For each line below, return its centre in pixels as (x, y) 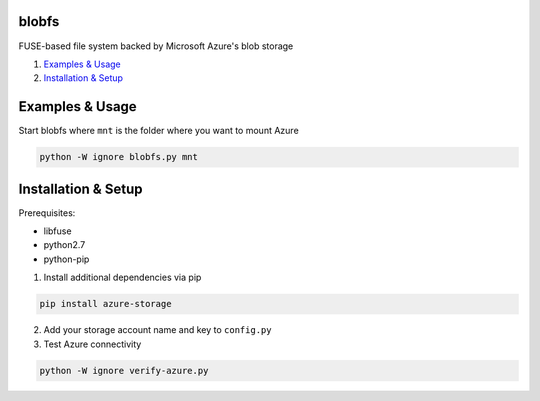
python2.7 (64, 245)
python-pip (66, 259)
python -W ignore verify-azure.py (124, 370)
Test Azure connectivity (92, 344)
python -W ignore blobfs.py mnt (119, 157)
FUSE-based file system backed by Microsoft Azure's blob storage (156, 46)
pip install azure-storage (105, 304)
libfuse (57, 231)
